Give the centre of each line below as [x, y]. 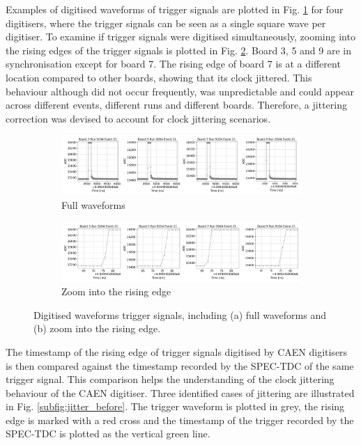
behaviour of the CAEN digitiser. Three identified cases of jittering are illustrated [180, 392]
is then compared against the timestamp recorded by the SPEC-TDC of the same [180, 365]
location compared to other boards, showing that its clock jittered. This [159, 77]
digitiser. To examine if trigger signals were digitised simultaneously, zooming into [180, 37]
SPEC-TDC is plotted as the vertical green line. [108, 434]
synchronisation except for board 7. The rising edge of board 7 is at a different [173, 64]
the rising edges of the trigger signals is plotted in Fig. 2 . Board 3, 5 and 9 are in [179, 50]
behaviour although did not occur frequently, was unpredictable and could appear [180, 91]
